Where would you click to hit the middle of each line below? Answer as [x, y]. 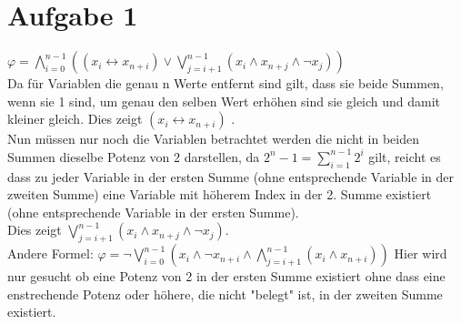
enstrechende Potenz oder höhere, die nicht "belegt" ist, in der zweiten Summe [225, 294]
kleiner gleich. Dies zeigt [75, 119]
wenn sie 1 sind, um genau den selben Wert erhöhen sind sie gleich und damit [224, 101]
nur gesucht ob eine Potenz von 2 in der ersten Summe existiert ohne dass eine [226, 276]
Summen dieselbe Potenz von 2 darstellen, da [134, 156]
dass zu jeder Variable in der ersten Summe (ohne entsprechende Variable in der [230, 176]
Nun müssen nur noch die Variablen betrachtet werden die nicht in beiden [213, 139]
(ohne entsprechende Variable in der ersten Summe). [153, 212]
